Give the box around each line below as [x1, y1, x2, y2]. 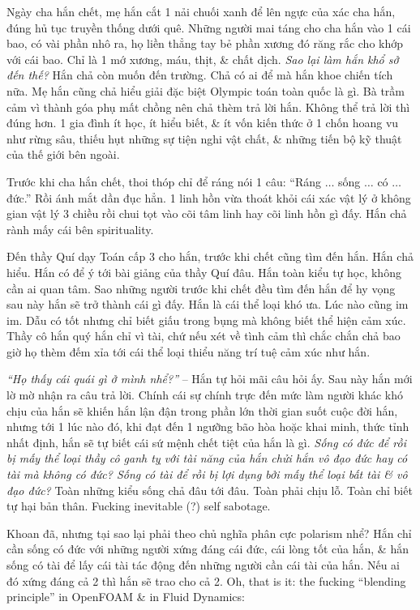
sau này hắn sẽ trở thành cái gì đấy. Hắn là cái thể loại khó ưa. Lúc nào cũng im [6, 296, 409, 313]
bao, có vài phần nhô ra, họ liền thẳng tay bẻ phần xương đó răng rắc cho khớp [6, 35, 404, 52]
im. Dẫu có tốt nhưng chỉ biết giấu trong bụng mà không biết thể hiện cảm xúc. [6, 311, 406, 328]
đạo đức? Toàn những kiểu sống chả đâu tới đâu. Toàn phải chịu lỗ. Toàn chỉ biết [6, 481, 413, 498]
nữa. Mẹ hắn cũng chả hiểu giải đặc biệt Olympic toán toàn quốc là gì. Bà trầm [6, 82, 405, 99]
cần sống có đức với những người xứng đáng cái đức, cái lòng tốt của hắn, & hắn [6, 540, 409, 557]
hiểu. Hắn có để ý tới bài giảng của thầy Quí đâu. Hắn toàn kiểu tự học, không [6, 263, 401, 280]
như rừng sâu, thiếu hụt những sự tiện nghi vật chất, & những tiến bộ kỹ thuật [6, 130, 402, 147]
